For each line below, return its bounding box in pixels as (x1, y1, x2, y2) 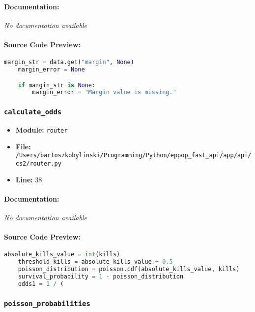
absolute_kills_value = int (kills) (4, 251, 120, 258)
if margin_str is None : (18, 81, 96, 89)
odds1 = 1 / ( (18, 280, 64, 287)
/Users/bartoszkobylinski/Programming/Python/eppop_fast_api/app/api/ (15, 152, 252, 159)
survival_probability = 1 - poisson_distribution (18, 273, 184, 280)
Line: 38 (15, 174, 42, 184)
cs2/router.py (15, 160, 61, 168)
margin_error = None (18, 66, 85, 73)
